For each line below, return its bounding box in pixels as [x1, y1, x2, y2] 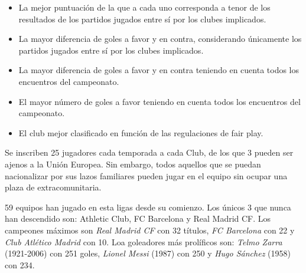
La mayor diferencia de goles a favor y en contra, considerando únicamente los [18, 32, 302, 45]
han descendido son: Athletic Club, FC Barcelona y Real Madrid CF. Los [5, 212, 271, 225]
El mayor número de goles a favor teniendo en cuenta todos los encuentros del [18, 95, 301, 107]
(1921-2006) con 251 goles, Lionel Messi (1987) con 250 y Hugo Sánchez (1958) [5, 247, 291, 259]
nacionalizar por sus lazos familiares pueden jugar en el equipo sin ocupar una [5, 169, 288, 182]
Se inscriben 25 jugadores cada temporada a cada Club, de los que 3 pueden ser [5, 146, 294, 159]
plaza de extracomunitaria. [5, 181, 102, 193]
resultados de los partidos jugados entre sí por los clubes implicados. [18, 12, 266, 25]
